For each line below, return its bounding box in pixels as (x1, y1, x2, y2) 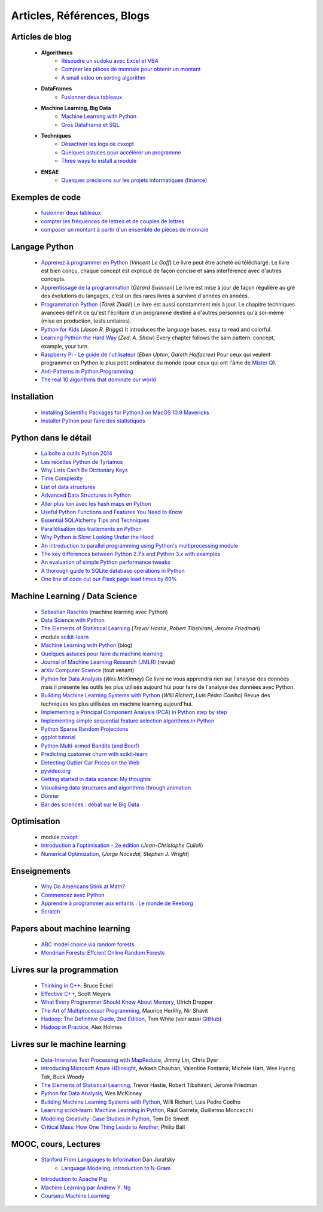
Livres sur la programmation (11, 964, 119, 975)
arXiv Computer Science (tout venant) (41, 667, 135, 674)
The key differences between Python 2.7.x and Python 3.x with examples (41, 550, 221, 557)
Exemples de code (11, 192, 81, 202)
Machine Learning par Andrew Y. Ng (41, 1184, 131, 1191)
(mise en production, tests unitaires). (41, 317, 132, 324)
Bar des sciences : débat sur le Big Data (41, 801, 140, 808)
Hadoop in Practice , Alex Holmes (41, 1023, 123, 1031)
